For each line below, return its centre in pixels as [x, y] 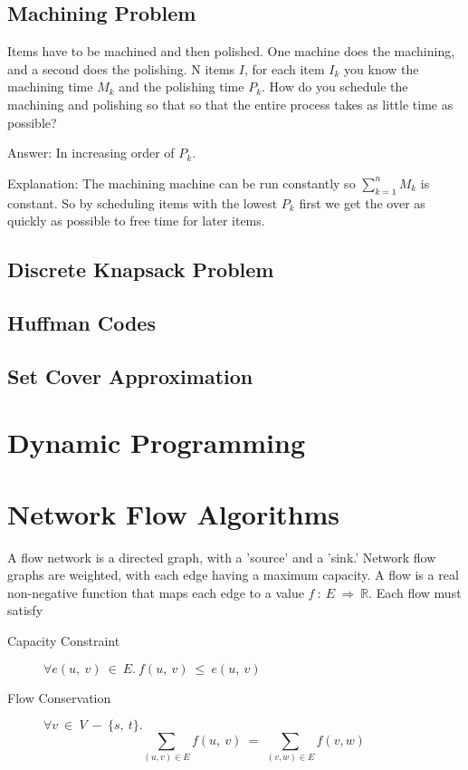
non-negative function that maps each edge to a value [156, 592]
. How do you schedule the [335, 87]
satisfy [25, 610]
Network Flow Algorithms [174, 513]
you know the [382, 68]
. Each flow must [415, 592]
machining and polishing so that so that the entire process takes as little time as [230, 104]
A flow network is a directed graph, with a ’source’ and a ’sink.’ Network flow [222, 557]
